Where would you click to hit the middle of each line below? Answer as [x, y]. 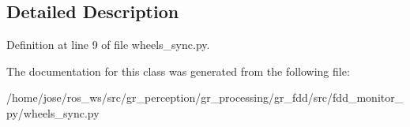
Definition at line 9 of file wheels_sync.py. [108, 45]
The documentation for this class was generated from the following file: [178, 71]
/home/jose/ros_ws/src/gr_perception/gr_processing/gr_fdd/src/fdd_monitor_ [205, 97]
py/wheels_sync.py [53, 112]
